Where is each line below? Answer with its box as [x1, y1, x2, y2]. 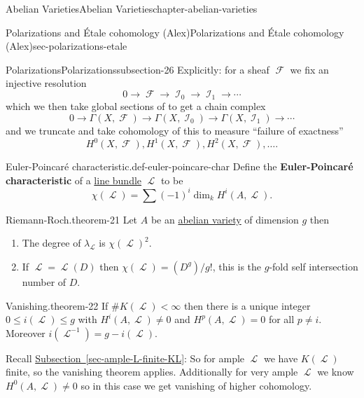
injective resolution [6, 76, 87, 90]
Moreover [6, 325, 45, 340]
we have [263, 350, 298, 365]
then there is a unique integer [183, 298, 311, 313]
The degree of [22, 235, 81, 250]
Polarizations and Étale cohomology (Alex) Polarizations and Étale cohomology [6, 25, 344, 39]
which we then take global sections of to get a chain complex [6, 99, 266, 114]
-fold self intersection [269, 259, 358, 273]
